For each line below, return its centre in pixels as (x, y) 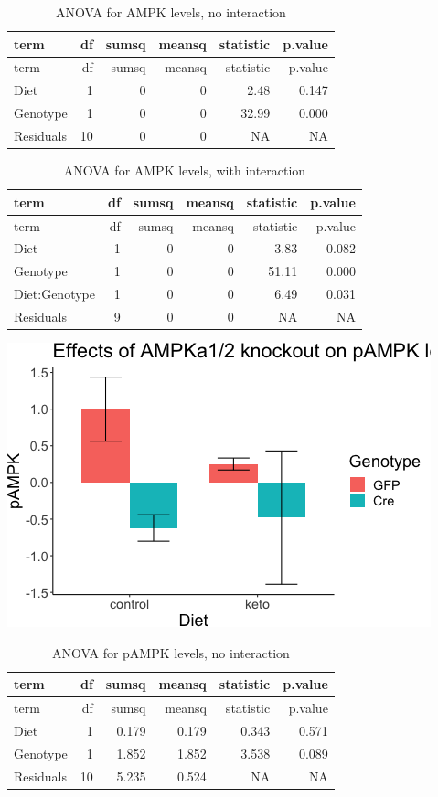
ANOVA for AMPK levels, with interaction (185, 170)
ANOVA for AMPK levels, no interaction (171, 12)
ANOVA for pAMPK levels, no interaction (171, 652)
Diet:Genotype (54, 294)
